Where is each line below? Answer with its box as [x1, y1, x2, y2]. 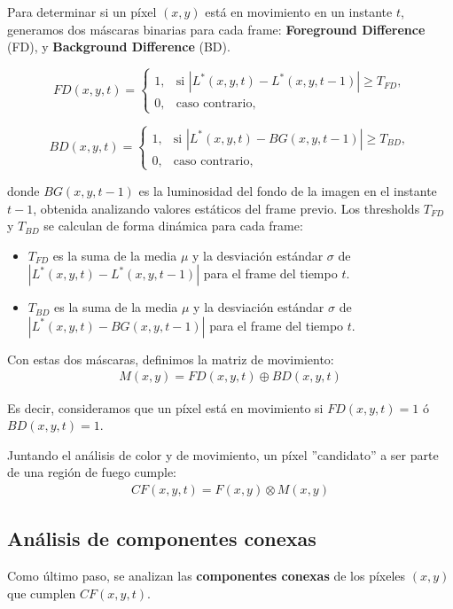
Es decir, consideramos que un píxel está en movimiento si [7, 398, 324, 417]
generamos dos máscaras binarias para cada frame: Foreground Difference [7, 20, 426, 38]
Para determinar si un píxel [7, 3, 157, 20]
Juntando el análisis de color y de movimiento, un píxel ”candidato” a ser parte [7, 445, 439, 464]
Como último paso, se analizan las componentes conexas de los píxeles [7, 566, 406, 585]
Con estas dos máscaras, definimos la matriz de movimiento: [7, 349, 334, 368]
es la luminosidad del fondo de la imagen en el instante [138, 181, 437, 199]
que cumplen [7, 583, 76, 602]
